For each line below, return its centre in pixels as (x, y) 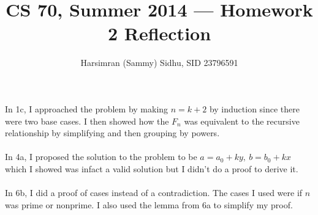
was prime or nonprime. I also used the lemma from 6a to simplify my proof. (149, 204)
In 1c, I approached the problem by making (87, 108)
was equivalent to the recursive (242, 121)
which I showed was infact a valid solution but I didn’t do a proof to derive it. (152, 168)
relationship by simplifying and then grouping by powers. (112, 133)
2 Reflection (159, 33)
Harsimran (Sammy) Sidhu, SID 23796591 (159, 63)
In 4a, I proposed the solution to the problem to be (101, 157)
